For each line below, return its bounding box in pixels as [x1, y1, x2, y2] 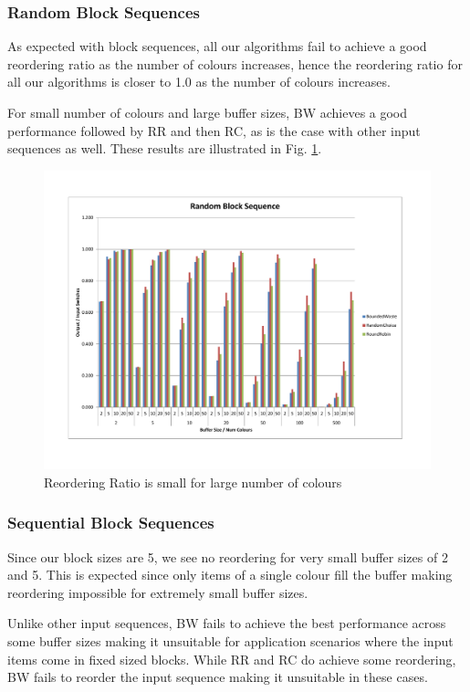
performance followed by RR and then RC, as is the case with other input [7, 121, 421, 140]
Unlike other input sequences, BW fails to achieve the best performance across [7, 613, 446, 633]
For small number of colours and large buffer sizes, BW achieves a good [7, 103, 408, 121]
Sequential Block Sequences [7, 511, 214, 534]
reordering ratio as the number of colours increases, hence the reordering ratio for [7, 54, 463, 73]
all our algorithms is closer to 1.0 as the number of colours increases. [7, 72, 391, 91]
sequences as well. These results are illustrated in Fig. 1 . [7, 139, 322, 158]
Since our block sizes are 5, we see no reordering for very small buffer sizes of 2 [7, 547, 448, 566]
